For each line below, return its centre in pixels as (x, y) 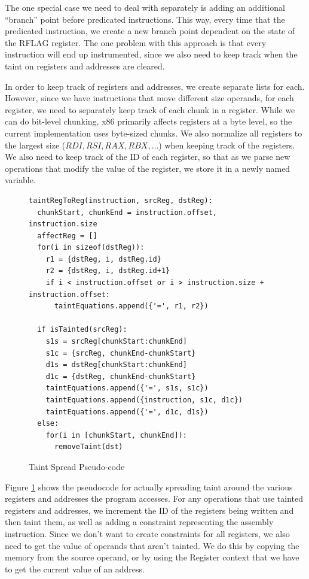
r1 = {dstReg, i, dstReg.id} (103, 259)
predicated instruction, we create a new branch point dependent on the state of (150, 31)
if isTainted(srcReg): (82, 330)
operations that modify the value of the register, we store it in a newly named (148, 168)
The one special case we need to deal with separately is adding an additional (145, 7)
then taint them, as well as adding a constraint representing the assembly (139, 522)
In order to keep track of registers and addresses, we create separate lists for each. (155, 86)
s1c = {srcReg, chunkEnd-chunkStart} (121, 353)
